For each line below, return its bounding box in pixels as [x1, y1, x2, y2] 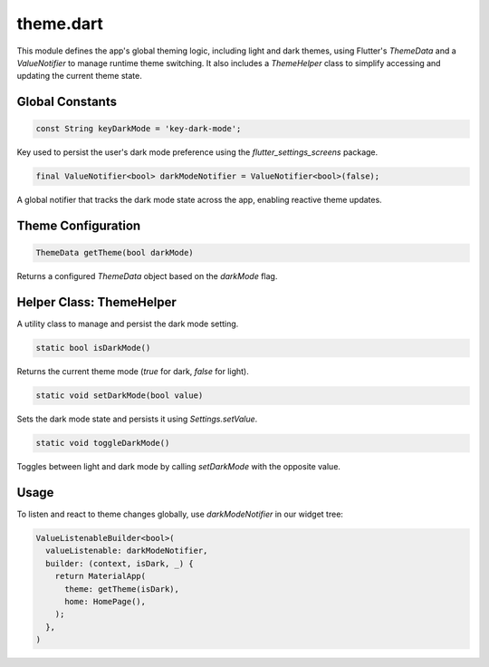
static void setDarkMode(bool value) [35, 391, 204, 401]
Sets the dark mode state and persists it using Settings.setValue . [16, 413, 258, 425]
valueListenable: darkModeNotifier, [45, 546, 208, 556]
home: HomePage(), [64, 596, 147, 606]
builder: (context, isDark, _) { [45, 558, 194, 568]
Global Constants [16, 94, 118, 110]
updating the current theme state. [16, 71, 142, 82]
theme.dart [16, 14, 104, 34]
